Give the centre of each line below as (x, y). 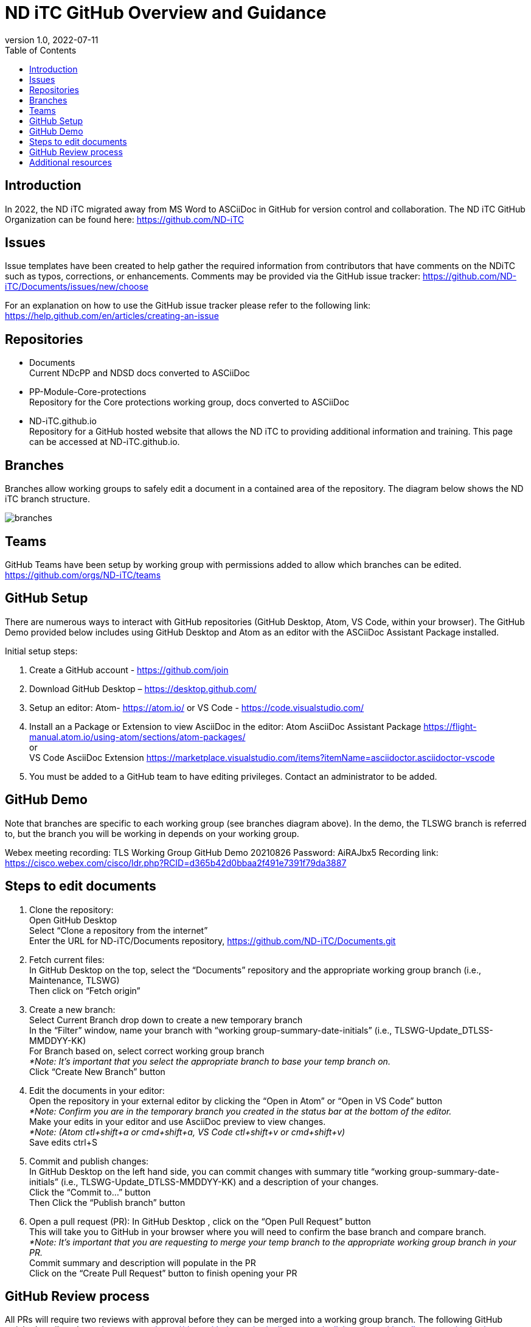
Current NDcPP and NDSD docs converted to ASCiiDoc (140, 373)
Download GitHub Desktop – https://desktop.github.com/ (143, 688)
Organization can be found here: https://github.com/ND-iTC (125, 219)
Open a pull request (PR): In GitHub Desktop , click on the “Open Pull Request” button (200, 1221)
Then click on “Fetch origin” (85, 990)
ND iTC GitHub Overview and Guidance (166, 13)
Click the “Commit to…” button (90, 1192)
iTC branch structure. (47, 499)
